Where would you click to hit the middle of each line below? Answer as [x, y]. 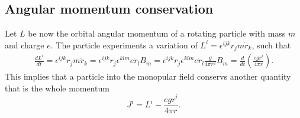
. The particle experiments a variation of [124, 45]
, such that [271, 45]
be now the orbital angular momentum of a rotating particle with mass [157, 33]
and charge [25, 45]
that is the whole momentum [57, 88]
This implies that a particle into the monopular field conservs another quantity [148, 76]
